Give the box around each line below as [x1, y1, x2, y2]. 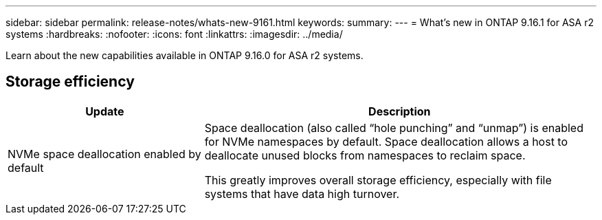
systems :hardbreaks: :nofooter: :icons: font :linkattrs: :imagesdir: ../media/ [5, 28, 343, 40]
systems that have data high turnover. [204, 186, 400, 201]
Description [368, 104, 431, 118]
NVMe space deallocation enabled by [8, 146, 201, 161]
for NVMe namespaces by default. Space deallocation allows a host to [204, 134, 568, 148]
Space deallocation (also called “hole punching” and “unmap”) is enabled [204, 120, 583, 135]
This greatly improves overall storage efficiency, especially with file [204, 173, 552, 187]
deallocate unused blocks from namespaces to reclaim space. [204, 148, 526, 162]
